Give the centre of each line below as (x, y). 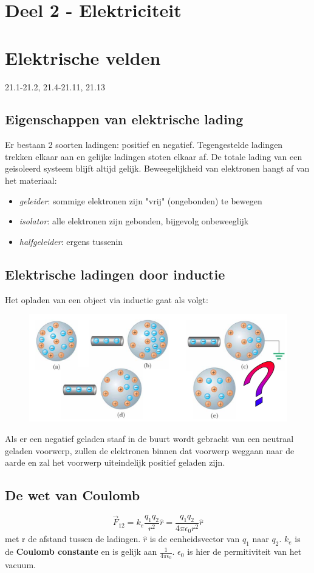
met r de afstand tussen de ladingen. (73, 539)
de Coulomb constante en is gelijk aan (81, 551)
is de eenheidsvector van (195, 539)
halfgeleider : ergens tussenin (71, 241)
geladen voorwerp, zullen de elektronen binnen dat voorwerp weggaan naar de (150, 450)
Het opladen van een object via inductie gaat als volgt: (107, 299)
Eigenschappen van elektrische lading (124, 119)
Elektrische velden (83, 57)
